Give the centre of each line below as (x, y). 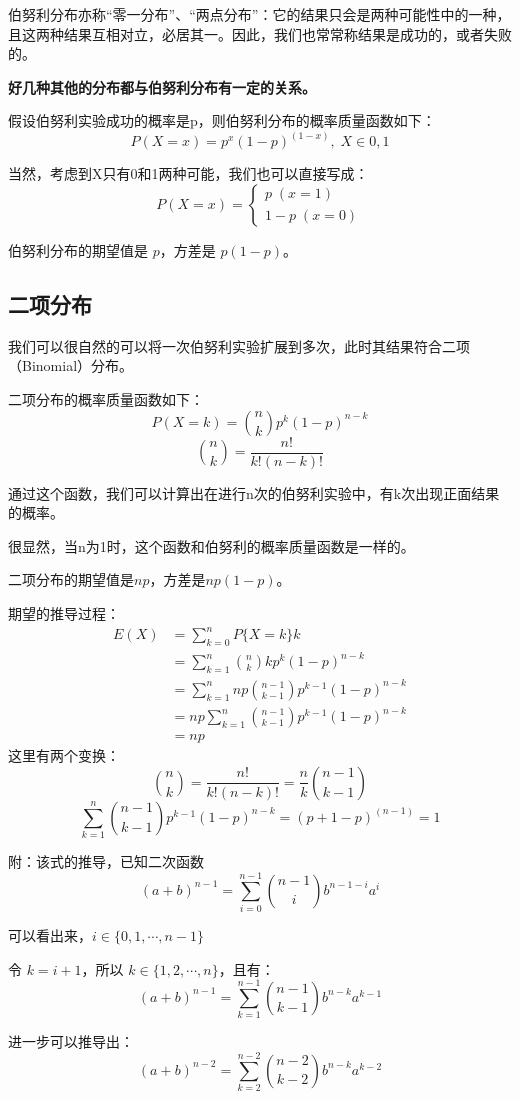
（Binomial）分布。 (71, 365)
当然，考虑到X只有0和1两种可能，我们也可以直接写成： (188, 173)
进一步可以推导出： (71, 1041)
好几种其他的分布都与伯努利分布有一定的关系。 (162, 86)
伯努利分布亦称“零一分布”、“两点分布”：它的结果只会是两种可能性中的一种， (259, 14)
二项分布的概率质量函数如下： (106, 398)
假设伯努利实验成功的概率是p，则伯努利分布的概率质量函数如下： (222, 120)
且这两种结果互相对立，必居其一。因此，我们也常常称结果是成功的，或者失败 (260, 33)
